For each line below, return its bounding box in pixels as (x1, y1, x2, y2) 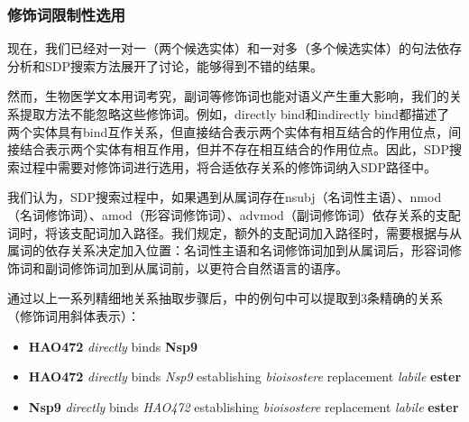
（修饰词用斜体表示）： (7, 306, 140, 325)
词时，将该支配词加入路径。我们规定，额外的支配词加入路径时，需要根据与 (7, 223, 449, 242)
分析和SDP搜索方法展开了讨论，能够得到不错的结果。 (7, 56, 324, 75)
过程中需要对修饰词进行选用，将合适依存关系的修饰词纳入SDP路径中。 (19, 157, 437, 176)
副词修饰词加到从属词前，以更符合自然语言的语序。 (44, 258, 348, 277)
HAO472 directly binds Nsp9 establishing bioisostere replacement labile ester (28, 367, 462, 386)
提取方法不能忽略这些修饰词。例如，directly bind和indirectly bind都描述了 (19, 105, 450, 123)
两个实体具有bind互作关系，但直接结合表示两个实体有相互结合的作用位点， (7, 122, 449, 141)
